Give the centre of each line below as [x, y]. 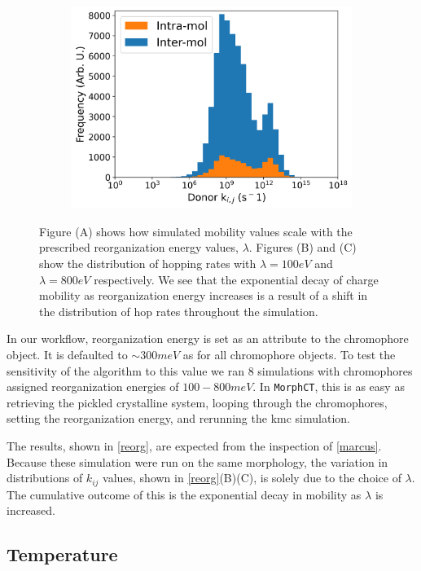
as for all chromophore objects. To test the [289, 354]
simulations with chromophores [335, 370]
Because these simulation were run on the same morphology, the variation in [197, 461]
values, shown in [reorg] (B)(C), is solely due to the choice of [252, 478]
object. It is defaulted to [67, 354]
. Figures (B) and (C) [303, 247]
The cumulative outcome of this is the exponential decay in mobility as [184, 494]
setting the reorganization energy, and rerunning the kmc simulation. [178, 418]
